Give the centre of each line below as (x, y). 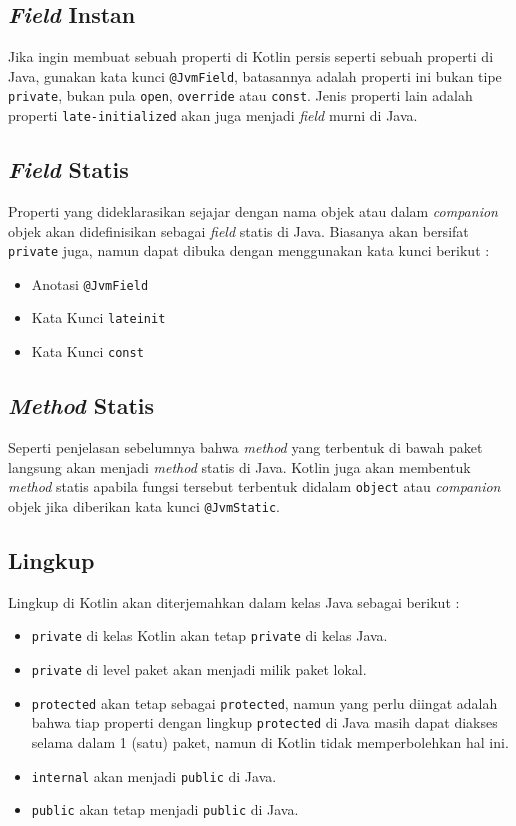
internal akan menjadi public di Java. (154, 775)
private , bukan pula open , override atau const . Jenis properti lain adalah (240, 95)
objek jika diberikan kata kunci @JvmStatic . (144, 505)
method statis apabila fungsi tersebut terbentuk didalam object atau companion (254, 486)
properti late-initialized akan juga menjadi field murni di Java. (213, 115)
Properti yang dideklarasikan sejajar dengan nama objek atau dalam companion (253, 210)
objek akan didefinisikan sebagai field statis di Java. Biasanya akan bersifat (238, 230)
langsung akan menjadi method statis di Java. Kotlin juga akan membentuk (239, 466)
